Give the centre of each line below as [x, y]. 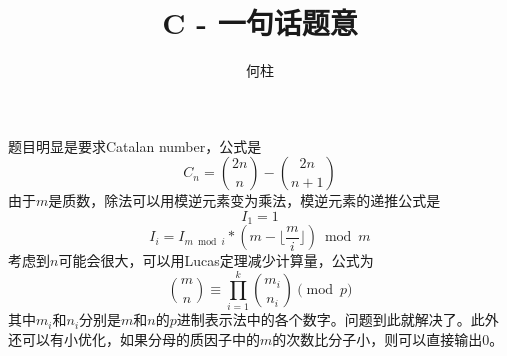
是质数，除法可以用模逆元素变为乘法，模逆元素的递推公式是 [244, 200]
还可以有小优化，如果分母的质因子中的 [134, 338]
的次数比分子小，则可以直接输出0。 [388, 338]
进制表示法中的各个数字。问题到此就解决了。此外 [337, 319]
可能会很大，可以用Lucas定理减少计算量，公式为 [216, 260]
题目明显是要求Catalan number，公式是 [135, 145]
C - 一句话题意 [260, 22]
